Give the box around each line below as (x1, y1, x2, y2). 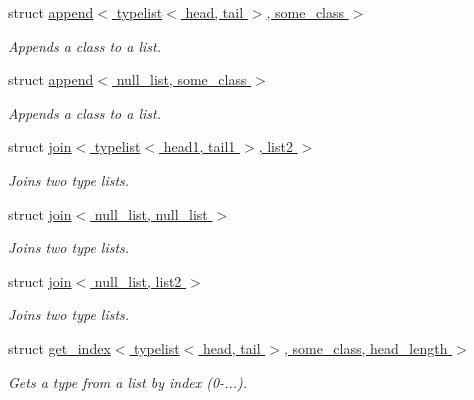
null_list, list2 (94, 270, 182, 291)
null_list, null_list (94, 203, 208, 224)
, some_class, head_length (283, 337, 448, 358)
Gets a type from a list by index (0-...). (8, 371, 248, 392)
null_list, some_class (116, 69, 247, 90)
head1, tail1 (163, 136, 236, 157)
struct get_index (8, 337, 111, 358)
